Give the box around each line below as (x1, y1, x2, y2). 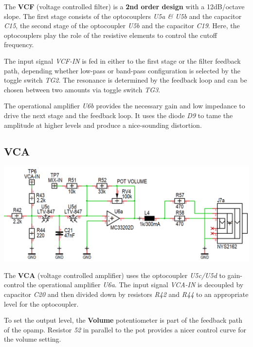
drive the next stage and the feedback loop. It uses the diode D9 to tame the (4, 110, 233, 120)
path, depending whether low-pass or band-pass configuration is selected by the (4, 65, 240, 75)
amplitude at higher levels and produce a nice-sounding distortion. (4, 120, 202, 130)
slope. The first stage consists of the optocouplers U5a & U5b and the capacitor (4, 11, 242, 21)
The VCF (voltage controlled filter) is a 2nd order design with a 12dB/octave (4, 1, 245, 11)
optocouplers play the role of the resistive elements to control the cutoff (4, 30, 217, 40)
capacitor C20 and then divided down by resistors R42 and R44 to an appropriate (4, 289, 249, 299)
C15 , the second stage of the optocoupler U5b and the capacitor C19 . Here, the (4, 20, 240, 31)
